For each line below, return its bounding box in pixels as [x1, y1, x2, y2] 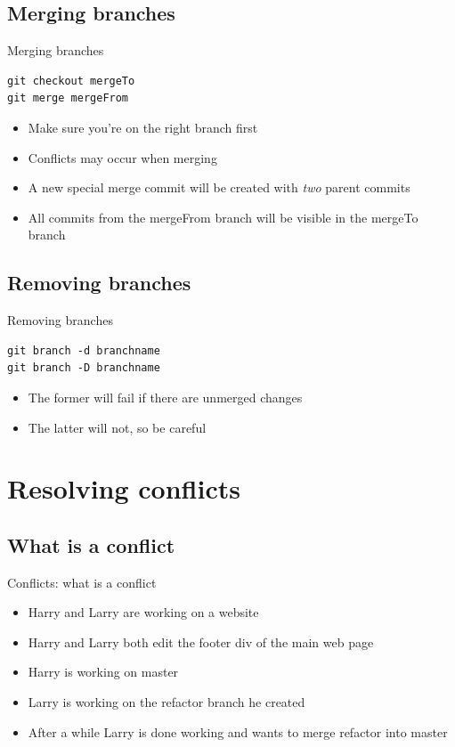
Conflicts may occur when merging [28, 148, 217, 166]
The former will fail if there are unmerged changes [28, 387, 303, 406]
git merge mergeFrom [7, 92, 129, 105]
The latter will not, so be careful [28, 418, 207, 436]
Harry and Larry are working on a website [28, 603, 259, 621]
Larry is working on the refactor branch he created [28, 693, 305, 711]
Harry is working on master [28, 662, 179, 681]
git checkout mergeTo [7, 74, 135, 87]
